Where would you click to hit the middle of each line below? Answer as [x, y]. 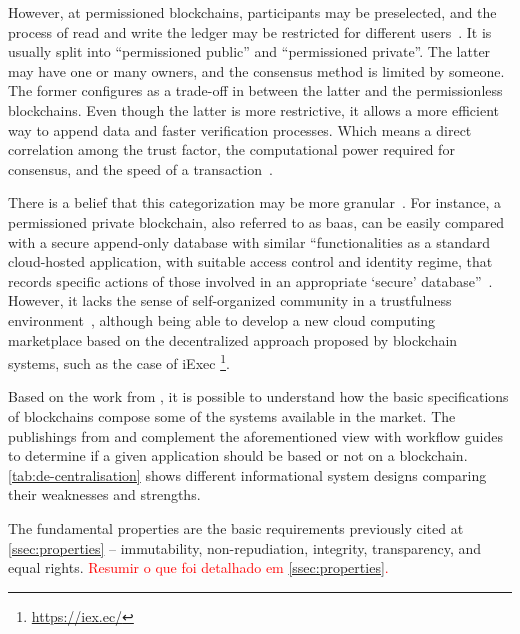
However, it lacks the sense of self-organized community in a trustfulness [230, 300]
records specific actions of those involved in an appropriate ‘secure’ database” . [250, 280]
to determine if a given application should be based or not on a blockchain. [238, 455]
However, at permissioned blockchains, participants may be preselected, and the [252, 12]
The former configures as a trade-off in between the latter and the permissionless [255, 90]
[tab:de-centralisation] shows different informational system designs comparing [247, 474]
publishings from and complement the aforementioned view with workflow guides [256, 435]
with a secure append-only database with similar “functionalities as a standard [249, 241]
